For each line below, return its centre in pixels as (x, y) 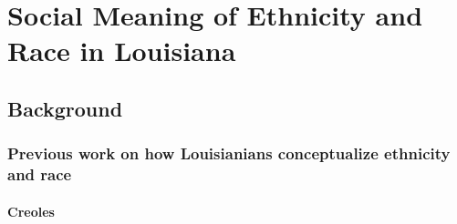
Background (65, 108)
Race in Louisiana (122, 51)
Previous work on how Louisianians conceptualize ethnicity (229, 153)
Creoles (31, 211)
